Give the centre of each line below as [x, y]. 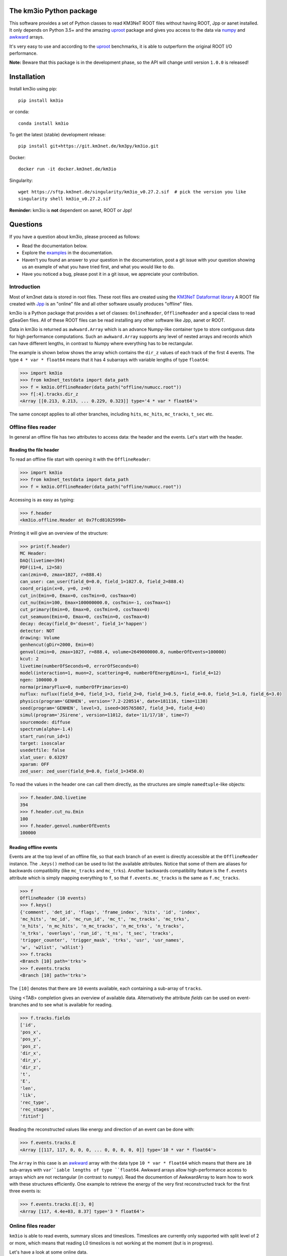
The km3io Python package [53, 11]
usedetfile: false [42, 750]
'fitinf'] [32, 1116]
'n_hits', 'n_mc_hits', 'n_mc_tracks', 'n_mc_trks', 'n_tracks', [102, 926]
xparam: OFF [35, 764]
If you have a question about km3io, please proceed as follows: [75, 237]
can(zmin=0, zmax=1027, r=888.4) [61, 574]
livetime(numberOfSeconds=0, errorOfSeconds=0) [79, 666]
